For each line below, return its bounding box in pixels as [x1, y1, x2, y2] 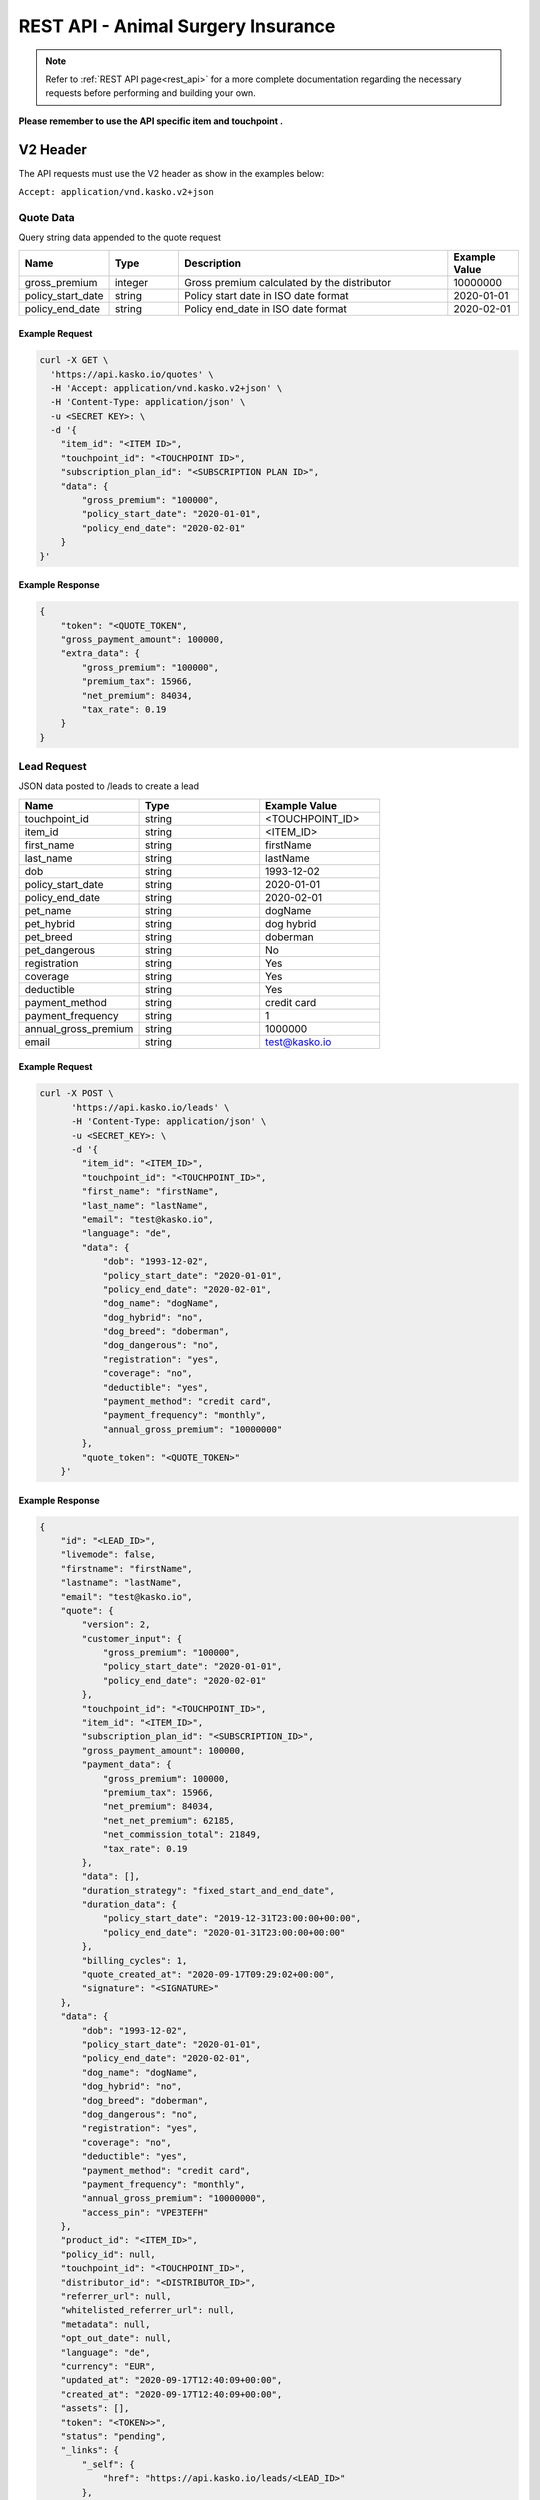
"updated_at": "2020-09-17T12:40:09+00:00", [60, 2375, 283, 2386]
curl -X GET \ [39, 355, 109, 366]
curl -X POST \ [39, 1088, 114, 1099]
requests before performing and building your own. [45, 87, 257, 99]
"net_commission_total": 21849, [102, 1829, 262, 1840]
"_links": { [60, 2445, 120, 2456]
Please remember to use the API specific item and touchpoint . [18, 115, 284, 127]
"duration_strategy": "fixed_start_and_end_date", [81, 1885, 335, 1896]
